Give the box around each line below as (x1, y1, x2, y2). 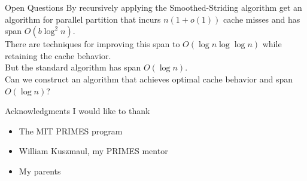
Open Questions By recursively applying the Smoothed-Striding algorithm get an (5, 1, 302, 13)
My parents (19, 164, 61, 177)
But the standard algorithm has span (5, 61, 141, 73)
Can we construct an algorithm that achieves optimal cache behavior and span (5, 72, 293, 85)
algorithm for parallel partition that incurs (5, 13, 161, 25)
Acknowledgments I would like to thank (5, 105, 150, 117)
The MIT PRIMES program (19, 124, 123, 137)
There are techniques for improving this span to (5, 38, 180, 50)
